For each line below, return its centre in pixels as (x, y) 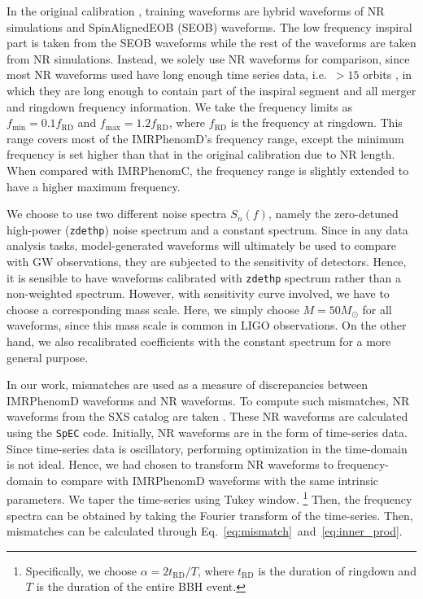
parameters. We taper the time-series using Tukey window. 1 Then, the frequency (209, 498)
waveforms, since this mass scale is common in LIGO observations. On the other (207, 325)
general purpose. (48, 357)
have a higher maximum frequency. (94, 186)
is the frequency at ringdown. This (316, 122)
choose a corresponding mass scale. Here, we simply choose (153, 309)
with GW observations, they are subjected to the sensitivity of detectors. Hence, (207, 261)
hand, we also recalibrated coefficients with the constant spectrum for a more (199, 341)
